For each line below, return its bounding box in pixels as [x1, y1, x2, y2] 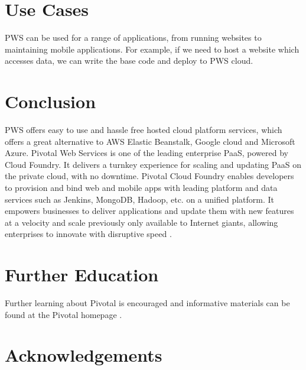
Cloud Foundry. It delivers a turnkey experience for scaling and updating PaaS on [5, 158, 302, 170]
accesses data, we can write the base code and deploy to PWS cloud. [5, 54, 253, 67]
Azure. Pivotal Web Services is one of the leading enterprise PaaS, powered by [5, 147, 288, 159]
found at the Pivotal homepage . [5, 308, 122, 320]
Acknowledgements [5, 343, 162, 367]
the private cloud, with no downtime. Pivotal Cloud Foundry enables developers [5, 170, 294, 182]
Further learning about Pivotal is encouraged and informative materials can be [5, 297, 290, 309]
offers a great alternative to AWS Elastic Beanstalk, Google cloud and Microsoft [5, 135, 295, 147]
